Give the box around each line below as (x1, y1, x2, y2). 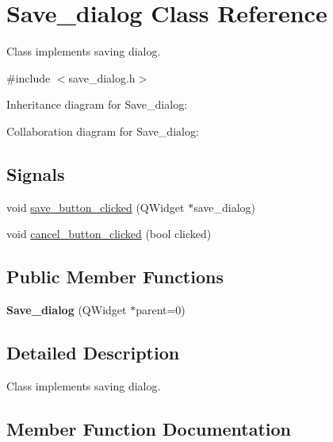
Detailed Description (6, 340, 180, 365)
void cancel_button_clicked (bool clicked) (6, 225, 212, 242)
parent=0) (136, 302, 186, 318)
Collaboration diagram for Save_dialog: (6, 122, 199, 139)
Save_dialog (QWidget (6, 302, 127, 318)
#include (6, 69, 51, 86)
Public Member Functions (6, 264, 224, 289)
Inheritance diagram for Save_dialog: (6, 96, 188, 113)
